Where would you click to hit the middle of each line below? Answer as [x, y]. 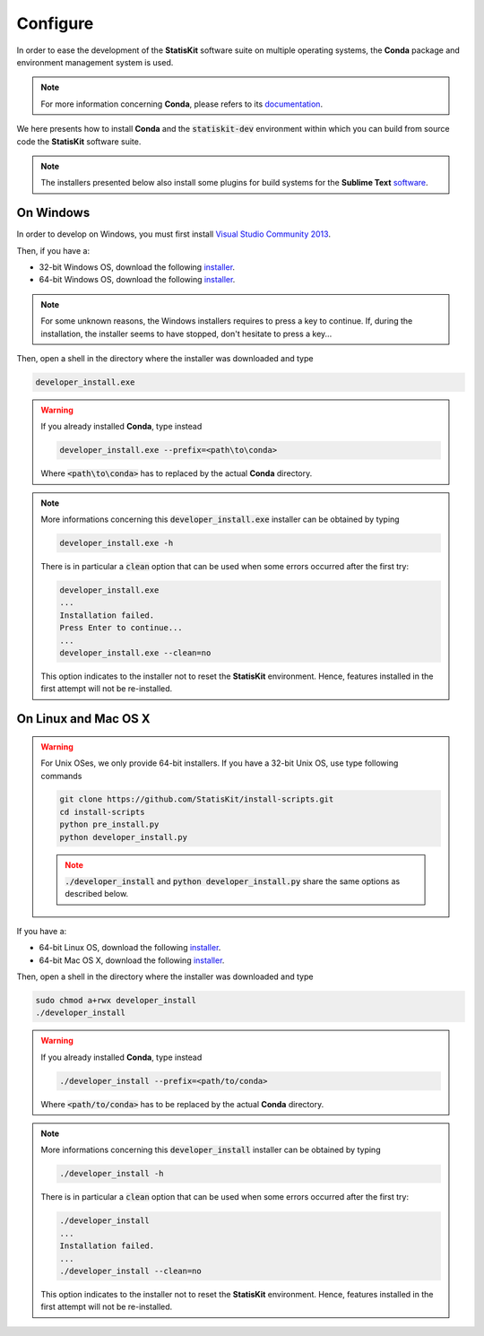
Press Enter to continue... [121, 628]
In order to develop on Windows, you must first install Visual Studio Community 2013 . [174, 234]
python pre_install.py [109, 824]
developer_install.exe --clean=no [135, 653]
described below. [97, 894]
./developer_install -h [112, 1174]
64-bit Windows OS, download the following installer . [137, 280]
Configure [55, 23]
